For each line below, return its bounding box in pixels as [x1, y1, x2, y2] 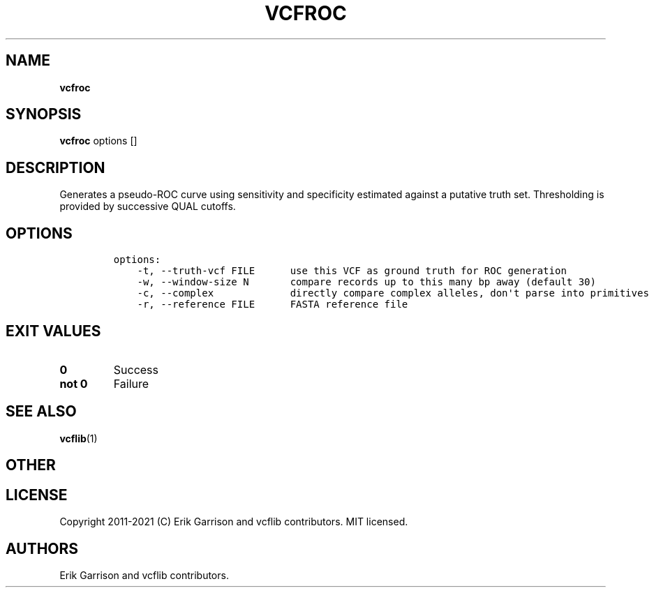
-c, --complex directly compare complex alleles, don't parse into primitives [137, 287, 649, 299]
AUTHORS [6, 539, 79, 557]
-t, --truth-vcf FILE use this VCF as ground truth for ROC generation [137, 265, 567, 277]
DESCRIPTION [6, 158, 105, 177]
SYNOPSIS [6, 105, 82, 123]
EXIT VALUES [6, 322, 101, 340]
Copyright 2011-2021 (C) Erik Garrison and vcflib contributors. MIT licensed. [59, 516, 408, 528]
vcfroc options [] [59, 135, 138, 147]
